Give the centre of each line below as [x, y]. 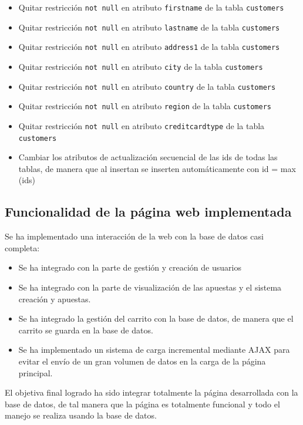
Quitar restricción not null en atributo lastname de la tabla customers [149, 27]
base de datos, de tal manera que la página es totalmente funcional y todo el [142, 404]
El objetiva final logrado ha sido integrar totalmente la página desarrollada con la [151, 392]
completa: [22, 247]
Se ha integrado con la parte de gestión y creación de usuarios [130, 267]
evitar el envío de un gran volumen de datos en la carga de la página [142, 361]
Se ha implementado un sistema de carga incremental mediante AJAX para [154, 350]
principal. [36, 372]
